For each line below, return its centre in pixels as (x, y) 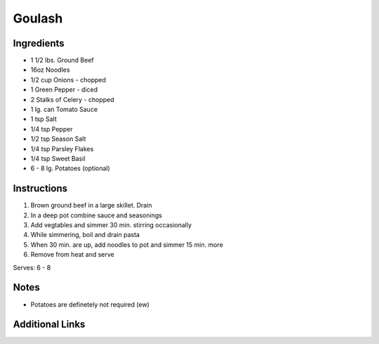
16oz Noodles (50, 70)
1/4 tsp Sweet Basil (58, 158)
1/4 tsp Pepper (52, 129)
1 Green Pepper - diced (64, 90)
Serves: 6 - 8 (32, 267)
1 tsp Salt (44, 119)
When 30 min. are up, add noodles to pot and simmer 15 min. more (127, 244)
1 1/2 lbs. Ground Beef (62, 60)
